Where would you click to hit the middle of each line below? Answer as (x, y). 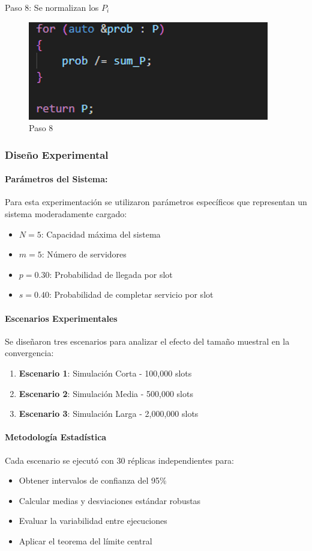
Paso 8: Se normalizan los (52, 7)
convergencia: (29, 353)
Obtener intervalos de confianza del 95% (93, 480)
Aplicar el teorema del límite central (85, 540)
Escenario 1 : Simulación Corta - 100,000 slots (105, 373)
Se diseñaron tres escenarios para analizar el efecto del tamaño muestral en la (147, 341)
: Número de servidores (84, 254)
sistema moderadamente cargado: (66, 214)
